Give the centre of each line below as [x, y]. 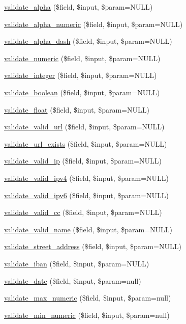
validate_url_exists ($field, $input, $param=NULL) [86, 143]
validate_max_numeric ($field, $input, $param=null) [88, 298]
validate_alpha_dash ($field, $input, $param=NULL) [88, 41]
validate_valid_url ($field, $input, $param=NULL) [84, 127]
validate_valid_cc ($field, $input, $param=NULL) [83, 212]
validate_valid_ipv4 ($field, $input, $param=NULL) [87, 178]
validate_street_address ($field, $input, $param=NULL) [93, 246]
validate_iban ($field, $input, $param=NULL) [77, 263]
